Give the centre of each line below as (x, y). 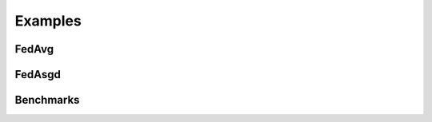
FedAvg (34, 49)
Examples (48, 21)
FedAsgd (38, 75)
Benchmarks (47, 100)
